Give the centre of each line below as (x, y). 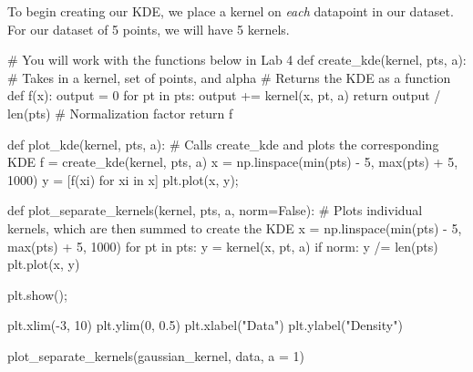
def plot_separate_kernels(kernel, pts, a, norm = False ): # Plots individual (215, 210)
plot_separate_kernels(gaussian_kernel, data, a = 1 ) (156, 355)
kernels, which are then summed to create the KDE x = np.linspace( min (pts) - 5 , (235, 227)
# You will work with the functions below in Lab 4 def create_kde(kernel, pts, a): (237, 60)
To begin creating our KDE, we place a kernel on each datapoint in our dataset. (231, 11)
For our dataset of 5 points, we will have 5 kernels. (149, 29)
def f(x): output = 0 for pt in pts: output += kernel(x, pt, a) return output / (224, 95)
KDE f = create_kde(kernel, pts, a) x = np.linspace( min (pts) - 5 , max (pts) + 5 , (233, 162)
